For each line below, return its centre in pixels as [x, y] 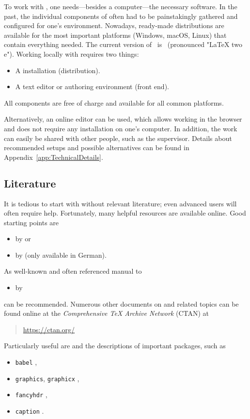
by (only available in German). [61, 255]
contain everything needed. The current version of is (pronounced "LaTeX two [123, 44]
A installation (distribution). [58, 70]
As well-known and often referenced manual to [73, 271]
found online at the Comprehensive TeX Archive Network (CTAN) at [107, 313]
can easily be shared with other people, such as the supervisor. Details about [118, 138]
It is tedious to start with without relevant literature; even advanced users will [120, 203]
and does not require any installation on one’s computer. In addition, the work [121, 128]
